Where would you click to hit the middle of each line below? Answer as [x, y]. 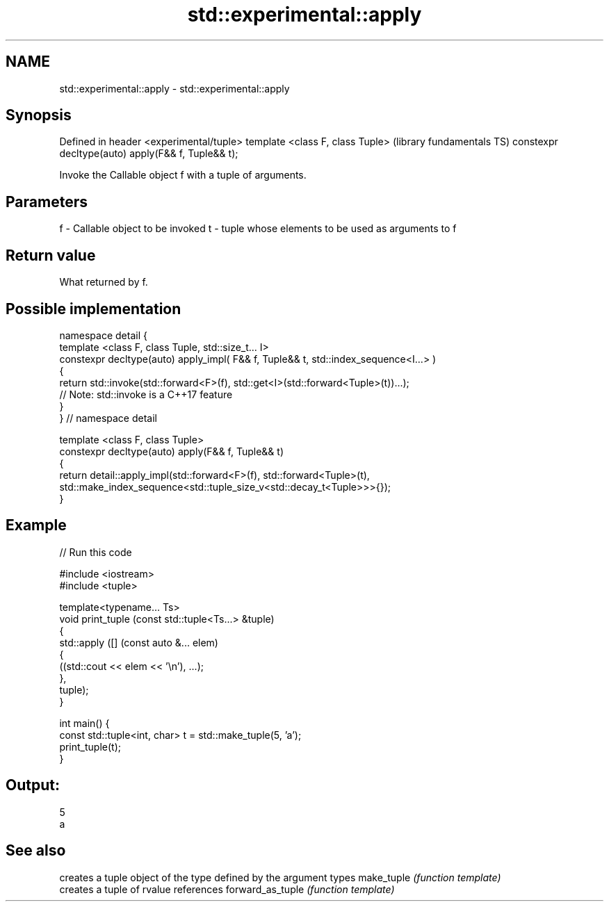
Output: [33, 785]
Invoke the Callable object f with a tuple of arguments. [183, 175]
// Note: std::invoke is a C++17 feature [146, 394]
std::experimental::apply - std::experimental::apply [174, 88]
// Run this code [96, 552]
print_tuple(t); [90, 746]
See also [36, 851]
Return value [51, 255]
